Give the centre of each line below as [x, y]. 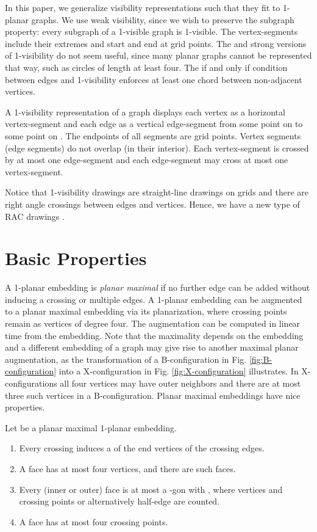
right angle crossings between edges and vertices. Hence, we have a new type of [152, 204]
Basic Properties [76, 258]
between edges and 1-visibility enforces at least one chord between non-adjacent [154, 79]
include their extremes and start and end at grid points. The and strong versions [156, 43]
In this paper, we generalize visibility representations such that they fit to [143, 7]
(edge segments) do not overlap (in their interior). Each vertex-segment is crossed [157, 148]
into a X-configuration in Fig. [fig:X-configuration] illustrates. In [179, 371]
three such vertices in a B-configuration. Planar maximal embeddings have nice [153, 395]
